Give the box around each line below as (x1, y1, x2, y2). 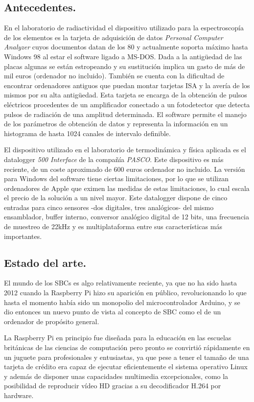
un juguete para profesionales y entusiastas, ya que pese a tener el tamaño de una (4, 352, 249, 362)
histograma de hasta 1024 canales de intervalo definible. (4, 128, 171, 138)
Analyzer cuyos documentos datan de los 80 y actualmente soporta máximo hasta (4, 42, 248, 52)
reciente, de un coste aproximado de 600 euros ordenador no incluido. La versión (4, 164, 245, 174)
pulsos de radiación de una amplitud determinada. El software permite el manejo (4, 109, 247, 119)
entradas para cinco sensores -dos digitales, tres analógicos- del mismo (4, 202, 214, 212)
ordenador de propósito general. (4, 316, 99, 326)
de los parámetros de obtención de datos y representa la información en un (4, 118, 228, 129)
